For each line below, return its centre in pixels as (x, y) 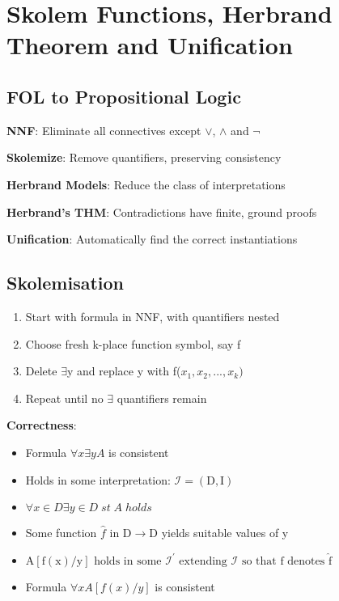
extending (203, 561)
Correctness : (42, 425)
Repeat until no (64, 398)
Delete (41, 371)
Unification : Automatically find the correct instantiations (152, 239)
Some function (61, 533)
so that (259, 561)
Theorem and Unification (150, 45)
